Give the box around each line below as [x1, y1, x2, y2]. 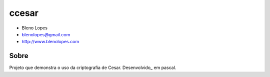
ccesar [9, 7, 38, 18]
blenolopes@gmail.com [21, 31, 70, 37]
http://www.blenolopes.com [21, 39, 79, 45]
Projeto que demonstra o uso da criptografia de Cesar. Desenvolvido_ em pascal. [9, 65, 176, 71]
